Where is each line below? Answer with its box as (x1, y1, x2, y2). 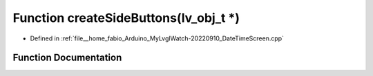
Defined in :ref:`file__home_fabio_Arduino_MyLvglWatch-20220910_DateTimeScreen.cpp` (30, 34, 285, 42)
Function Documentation (12, 52, 122, 64)
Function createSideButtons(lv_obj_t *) (12, 10, 240, 25)
